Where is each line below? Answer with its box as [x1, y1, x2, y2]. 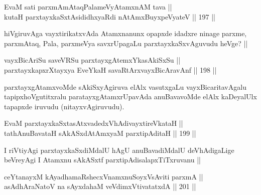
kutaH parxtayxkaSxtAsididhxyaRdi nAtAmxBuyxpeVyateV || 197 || [4, 11, 215, 22]
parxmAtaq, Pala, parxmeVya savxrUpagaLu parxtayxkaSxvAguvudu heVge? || [4, 38, 248, 48]
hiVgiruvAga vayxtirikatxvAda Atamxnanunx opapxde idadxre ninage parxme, [4, 28, 247, 39]
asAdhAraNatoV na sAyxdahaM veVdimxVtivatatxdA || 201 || [4, 181, 196, 191]
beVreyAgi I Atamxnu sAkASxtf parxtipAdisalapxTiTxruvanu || [4, 154, 201, 165]
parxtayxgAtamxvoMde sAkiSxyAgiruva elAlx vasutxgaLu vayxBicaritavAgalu [4, 81, 246, 92]
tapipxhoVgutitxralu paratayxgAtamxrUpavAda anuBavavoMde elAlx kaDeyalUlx [4, 91, 257, 102]
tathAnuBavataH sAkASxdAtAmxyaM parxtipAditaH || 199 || [4, 127, 196, 138]
